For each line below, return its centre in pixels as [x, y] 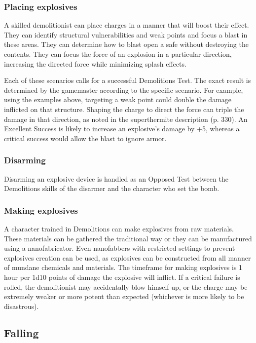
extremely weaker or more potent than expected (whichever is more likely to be [124, 296]
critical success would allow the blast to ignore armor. [85, 138]
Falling [21, 332]
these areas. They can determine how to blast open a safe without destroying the [126, 44]
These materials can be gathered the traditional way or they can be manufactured [128, 238]
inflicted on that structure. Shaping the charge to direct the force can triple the [124, 109]
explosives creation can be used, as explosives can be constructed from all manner [128, 257]
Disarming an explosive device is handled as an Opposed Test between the [116, 178]
